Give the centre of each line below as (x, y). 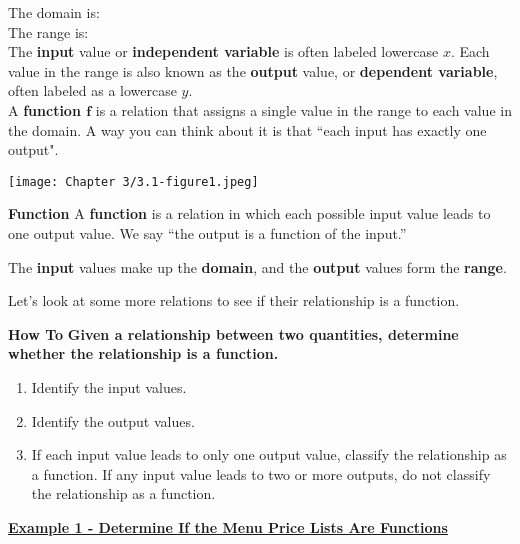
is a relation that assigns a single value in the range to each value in (303, 109)
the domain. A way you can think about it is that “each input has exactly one (247, 129)
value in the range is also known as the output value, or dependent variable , (253, 70)
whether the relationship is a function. (143, 353)
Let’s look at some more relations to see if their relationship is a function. (234, 300)
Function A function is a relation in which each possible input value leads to (249, 213)
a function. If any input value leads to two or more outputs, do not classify (261, 473)
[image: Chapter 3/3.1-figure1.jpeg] (133, 181)
